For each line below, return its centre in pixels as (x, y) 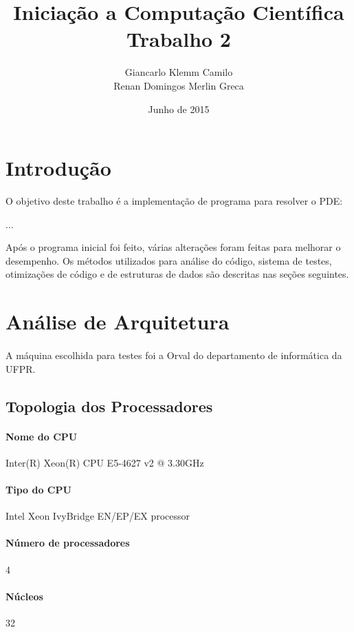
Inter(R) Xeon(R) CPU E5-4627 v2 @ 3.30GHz (105, 462)
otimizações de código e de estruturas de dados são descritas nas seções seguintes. (177, 274)
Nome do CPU (42, 436)
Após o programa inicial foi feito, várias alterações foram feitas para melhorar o (173, 247)
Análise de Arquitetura (118, 322)
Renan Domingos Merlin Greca (179, 85)
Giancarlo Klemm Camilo (179, 72)
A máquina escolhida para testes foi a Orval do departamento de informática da (174, 355)
